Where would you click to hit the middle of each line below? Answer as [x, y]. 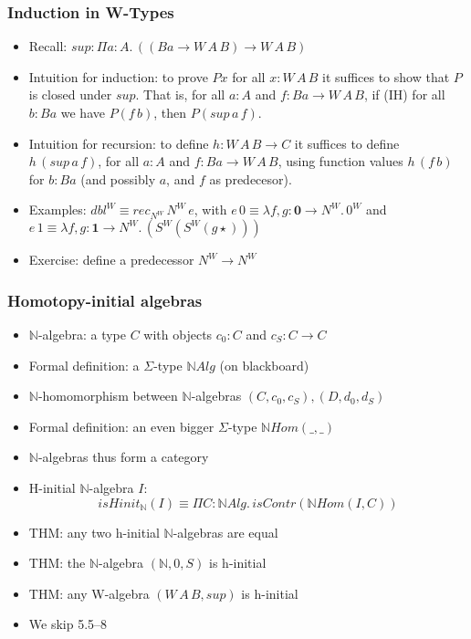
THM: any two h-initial [94, 532]
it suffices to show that [386, 76]
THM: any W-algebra [89, 593]
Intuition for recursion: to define [119, 143]
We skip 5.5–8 [68, 624]
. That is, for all [180, 94]
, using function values [340, 161]
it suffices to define [347, 143]
